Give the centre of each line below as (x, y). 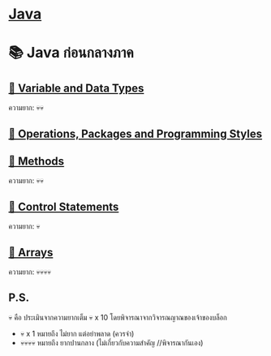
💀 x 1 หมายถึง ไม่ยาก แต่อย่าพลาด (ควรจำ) (77, 333)
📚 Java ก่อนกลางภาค (71, 53)
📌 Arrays (31, 252)
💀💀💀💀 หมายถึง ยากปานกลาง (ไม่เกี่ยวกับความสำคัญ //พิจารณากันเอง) (112, 342)
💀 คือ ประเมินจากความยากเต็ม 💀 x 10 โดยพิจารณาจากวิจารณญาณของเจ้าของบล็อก (118, 317)
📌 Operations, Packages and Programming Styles (135, 133)
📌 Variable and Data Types (76, 88)
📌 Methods (37, 161)
